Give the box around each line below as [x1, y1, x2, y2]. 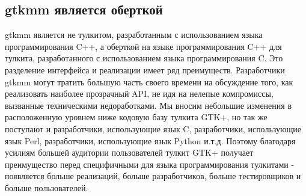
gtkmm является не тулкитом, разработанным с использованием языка [5, 28, 263, 41]
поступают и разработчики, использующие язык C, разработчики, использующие [5, 122, 301, 135]
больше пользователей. [5, 181, 88, 194]
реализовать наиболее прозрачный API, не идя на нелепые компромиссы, [5, 87, 274, 100]
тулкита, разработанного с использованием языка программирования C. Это [5, 52, 283, 64]
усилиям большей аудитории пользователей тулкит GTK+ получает [5, 146, 254, 159]
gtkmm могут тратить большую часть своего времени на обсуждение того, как [5, 75, 293, 88]
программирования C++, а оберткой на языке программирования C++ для [5, 40, 282, 52]
